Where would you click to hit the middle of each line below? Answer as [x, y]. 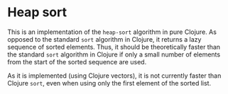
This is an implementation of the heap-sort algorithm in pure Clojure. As [112, 32]
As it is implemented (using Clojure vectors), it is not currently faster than [114, 76]
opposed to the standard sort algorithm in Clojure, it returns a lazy [104, 39]
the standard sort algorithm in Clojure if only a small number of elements [114, 54]
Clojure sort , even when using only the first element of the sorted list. [109, 83]
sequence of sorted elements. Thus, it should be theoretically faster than [114, 47]
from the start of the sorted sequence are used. [77, 61]
